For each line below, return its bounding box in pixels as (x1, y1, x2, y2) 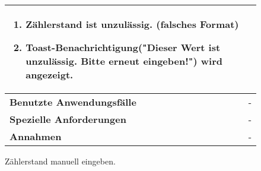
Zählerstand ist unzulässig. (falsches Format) (26, 17, 239, 31)
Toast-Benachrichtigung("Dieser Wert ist (26, 40, 221, 54)
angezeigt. (26, 68, 74, 81)
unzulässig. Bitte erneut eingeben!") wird (26, 54, 222, 68)
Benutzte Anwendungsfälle (9, 95, 136, 109)
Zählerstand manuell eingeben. (5, 155, 116, 167)
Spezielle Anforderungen (9, 112, 126, 126)
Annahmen (9, 129, 62, 143)
